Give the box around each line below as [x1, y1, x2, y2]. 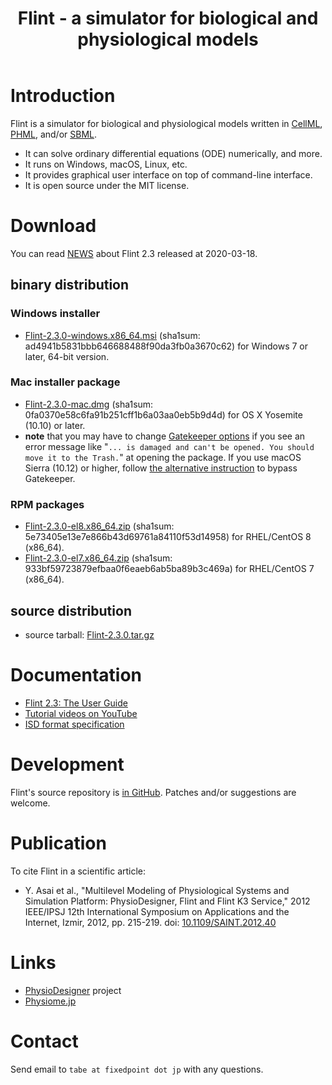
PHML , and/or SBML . [10, 128, 98, 140]
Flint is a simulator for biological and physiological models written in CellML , [10, 117, 323, 129]
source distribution [10, 602, 132, 619]
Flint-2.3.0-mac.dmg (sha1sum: [24, 398, 154, 410]
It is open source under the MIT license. [24, 179, 190, 191]
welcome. [10, 797, 51, 809]
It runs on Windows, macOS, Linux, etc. [24, 158, 188, 170]
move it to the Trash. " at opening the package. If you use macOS [24, 451, 302, 463]
